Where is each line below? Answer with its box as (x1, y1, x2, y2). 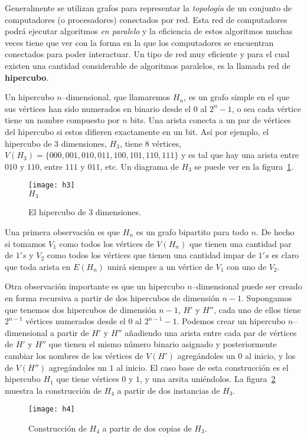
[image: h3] (28, 181, 75, 190)
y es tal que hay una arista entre (181, 149, 299, 161)
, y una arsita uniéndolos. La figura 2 (140, 373, 276, 385)
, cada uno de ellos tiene (213, 303, 301, 315)
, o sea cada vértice (231, 102, 301, 114)
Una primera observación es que (5, 226, 120, 238)
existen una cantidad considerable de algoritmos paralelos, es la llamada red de (5, 59, 290, 71)
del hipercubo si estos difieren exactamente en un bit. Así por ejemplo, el (5, 125, 269, 137)
